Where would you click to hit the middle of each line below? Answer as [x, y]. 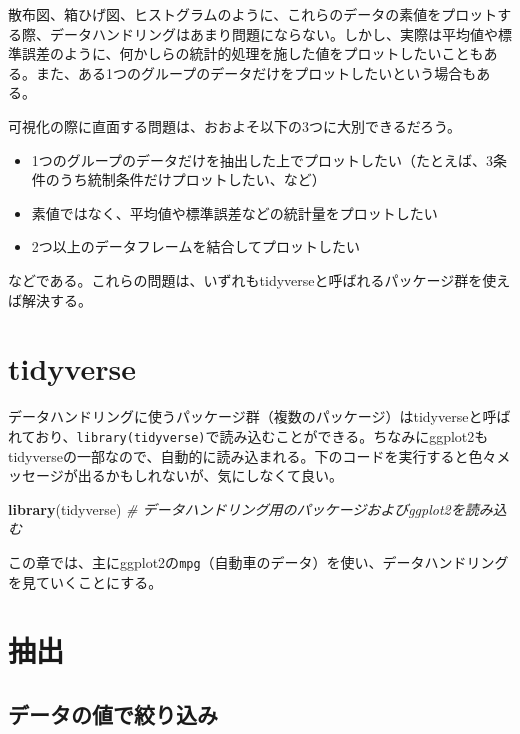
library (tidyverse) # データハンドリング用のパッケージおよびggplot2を [236, 508]
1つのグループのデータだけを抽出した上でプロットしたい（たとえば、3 [262, 159]
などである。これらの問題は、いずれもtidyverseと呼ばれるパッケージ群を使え [259, 279]
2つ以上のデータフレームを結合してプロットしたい [195, 246]
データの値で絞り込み [113, 713]
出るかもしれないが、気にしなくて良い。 [210, 475]
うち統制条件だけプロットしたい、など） [192, 179]
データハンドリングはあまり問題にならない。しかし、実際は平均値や [273, 33]
